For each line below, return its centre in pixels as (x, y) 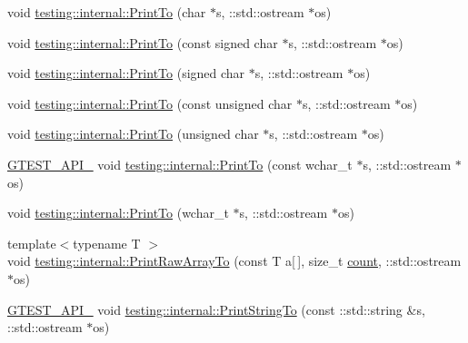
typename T (107, 243)
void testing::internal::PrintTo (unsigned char (133, 134)
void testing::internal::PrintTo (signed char (126, 73)
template (32, 243)
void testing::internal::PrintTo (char (107, 12)
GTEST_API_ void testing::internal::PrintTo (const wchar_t (180, 164)
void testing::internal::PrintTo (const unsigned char (150, 103)
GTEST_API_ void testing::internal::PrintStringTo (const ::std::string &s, (216, 309)
